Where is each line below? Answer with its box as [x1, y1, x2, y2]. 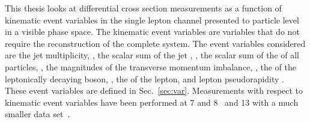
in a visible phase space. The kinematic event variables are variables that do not [5, 25, 300, 38]
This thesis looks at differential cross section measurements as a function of [5, 2, 282, 14]
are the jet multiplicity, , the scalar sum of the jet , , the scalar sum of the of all [5, 49, 299, 61]
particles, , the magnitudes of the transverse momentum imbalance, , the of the [5, 60, 296, 73]
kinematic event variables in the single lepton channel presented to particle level [5, 13, 299, 26]
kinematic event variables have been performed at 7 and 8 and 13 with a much [5, 96, 299, 108]
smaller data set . [5, 108, 70, 120]
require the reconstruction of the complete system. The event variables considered [5, 37, 306, 49]
